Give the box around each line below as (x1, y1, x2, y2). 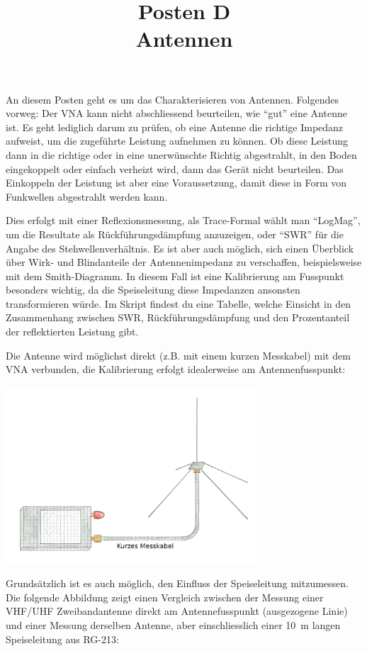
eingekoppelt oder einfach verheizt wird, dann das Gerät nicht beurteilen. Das (6, 161, 344, 176)
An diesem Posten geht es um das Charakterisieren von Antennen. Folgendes (6, 91, 339, 106)
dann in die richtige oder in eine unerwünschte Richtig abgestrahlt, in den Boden (6, 147, 357, 162)
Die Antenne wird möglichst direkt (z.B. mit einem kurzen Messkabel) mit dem (6, 347, 351, 362)
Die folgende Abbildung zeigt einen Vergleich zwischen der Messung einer (6, 589, 324, 604)
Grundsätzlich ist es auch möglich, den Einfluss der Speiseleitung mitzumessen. (6, 576, 349, 591)
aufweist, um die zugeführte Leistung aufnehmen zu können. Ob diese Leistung (6, 133, 348, 148)
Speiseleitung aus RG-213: (6, 631, 119, 646)
